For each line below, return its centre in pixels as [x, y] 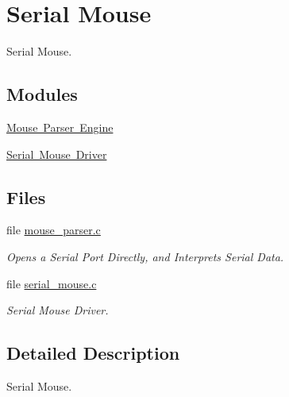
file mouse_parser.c [54, 230]
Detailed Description [93, 353]
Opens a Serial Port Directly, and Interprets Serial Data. [145, 256]
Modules [42, 94]
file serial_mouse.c [52, 283]
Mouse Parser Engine [60, 127]
